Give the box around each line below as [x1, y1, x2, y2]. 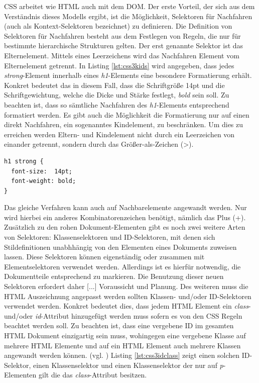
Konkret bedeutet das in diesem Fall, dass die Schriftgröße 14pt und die [4, 79, 225, 90]
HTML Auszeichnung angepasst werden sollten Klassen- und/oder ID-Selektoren [4, 291, 251, 301]
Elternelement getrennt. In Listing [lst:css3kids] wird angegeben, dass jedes [4, 60, 234, 70]
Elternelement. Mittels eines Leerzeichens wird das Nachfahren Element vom [4, 50, 239, 60]
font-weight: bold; [11, 177, 76, 185]
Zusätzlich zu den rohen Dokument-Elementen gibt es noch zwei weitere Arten [4, 222, 245, 232]
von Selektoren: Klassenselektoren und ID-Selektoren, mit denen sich [4, 232, 215, 242]
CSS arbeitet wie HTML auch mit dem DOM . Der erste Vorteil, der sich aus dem [4, 1, 255, 11]
